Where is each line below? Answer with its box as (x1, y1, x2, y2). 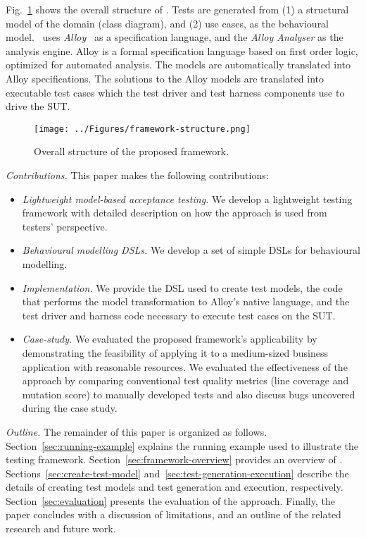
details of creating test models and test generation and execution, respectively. (6, 479, 343, 494)
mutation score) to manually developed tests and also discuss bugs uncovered (22, 386, 355, 401)
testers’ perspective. (22, 219, 108, 233)
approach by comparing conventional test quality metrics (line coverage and (22, 373, 349, 388)
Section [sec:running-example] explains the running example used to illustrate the (6, 438, 358, 453)
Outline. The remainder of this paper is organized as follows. (6, 424, 267, 439)
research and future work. (6, 521, 116, 536)
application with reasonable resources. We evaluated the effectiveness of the (22, 359, 348, 374)
